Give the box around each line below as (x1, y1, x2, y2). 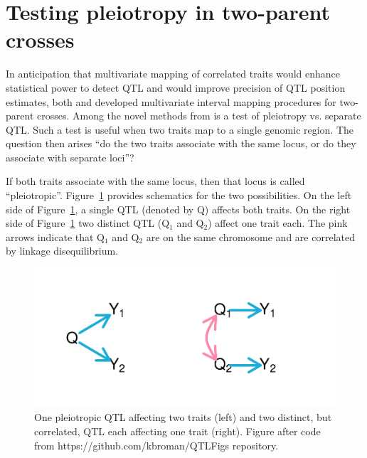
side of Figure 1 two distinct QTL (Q (6, 215, 170, 230)
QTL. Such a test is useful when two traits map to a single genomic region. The (6, 122, 354, 137)
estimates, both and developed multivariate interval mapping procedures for (6, 94, 336, 109)
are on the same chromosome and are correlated (146, 229, 355, 244)
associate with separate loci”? (6, 149, 134, 164)
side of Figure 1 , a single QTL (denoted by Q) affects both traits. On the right (6, 201, 351, 216)
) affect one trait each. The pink (208, 215, 348, 230)
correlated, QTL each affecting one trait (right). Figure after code (34, 423, 321, 438)
